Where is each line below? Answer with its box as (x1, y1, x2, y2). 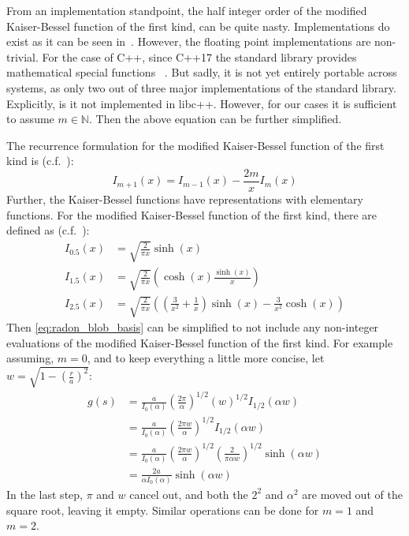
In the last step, (6, 485, 83, 502)
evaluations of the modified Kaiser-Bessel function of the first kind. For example (6, 334, 393, 350)
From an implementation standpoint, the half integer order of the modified (6, 2, 367, 18)
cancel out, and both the (129, 485, 248, 502)
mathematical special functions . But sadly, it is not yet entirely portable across (6, 64, 397, 81)
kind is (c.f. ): (6, 152, 74, 169)
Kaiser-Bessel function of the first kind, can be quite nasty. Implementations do (6, 17, 390, 34)
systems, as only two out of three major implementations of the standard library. (6, 79, 396, 96)
